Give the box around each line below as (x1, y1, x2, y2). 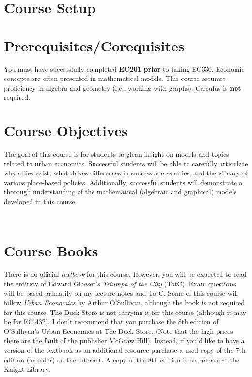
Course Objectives (4, 121, 128, 141)
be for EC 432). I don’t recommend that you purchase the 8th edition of (4, 316, 219, 327)
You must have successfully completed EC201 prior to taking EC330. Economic (4, 63, 245, 74)
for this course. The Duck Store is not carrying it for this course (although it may (4, 307, 247, 317)
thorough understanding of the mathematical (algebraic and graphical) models (4, 187, 237, 197)
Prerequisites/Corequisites (4, 35, 185, 55)
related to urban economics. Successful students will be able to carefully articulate (4, 158, 248, 168)
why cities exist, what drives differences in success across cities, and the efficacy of (4, 168, 248, 178)
